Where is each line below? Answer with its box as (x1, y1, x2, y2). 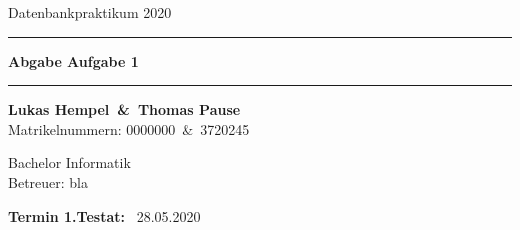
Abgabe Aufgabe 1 (8, 50, 139, 71)
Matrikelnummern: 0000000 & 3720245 (8, 118, 250, 139)
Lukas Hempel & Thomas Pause (8, 99, 241, 120)
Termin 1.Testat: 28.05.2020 (8, 205, 201, 226)
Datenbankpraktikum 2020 (8, 2, 172, 22)
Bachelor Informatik (8, 152, 131, 173)
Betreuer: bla (8, 171, 88, 192)
